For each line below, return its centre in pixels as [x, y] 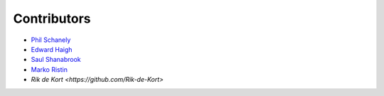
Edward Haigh [52, 49]
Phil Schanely [51, 40]
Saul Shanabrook [56, 60]
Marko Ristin [49, 69]
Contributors [52, 18]
